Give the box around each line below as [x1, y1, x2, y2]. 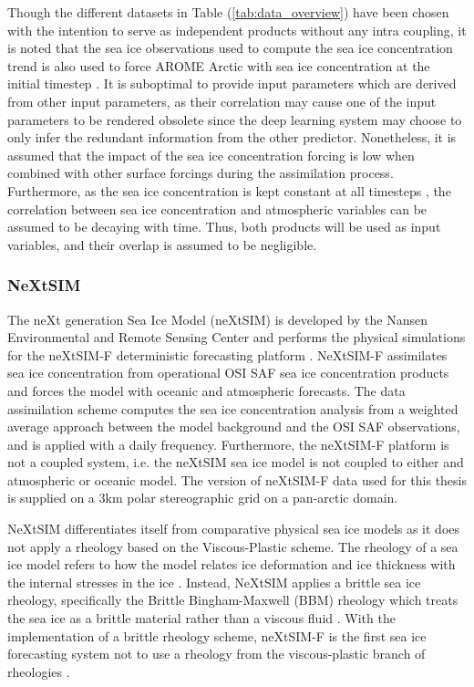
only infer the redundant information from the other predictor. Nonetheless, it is [7, 128, 457, 147]
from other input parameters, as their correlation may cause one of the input [7, 91, 437, 110]
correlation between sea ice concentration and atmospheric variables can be [7, 199, 428, 218]
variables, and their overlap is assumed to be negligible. [7, 234, 317, 254]
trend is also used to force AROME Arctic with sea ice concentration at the [7, 56, 430, 75]
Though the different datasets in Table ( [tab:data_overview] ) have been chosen [7, 3, 449, 21]
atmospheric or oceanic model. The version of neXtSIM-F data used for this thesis [7, 470, 468, 489]
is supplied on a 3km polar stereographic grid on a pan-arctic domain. [7, 488, 398, 507]
